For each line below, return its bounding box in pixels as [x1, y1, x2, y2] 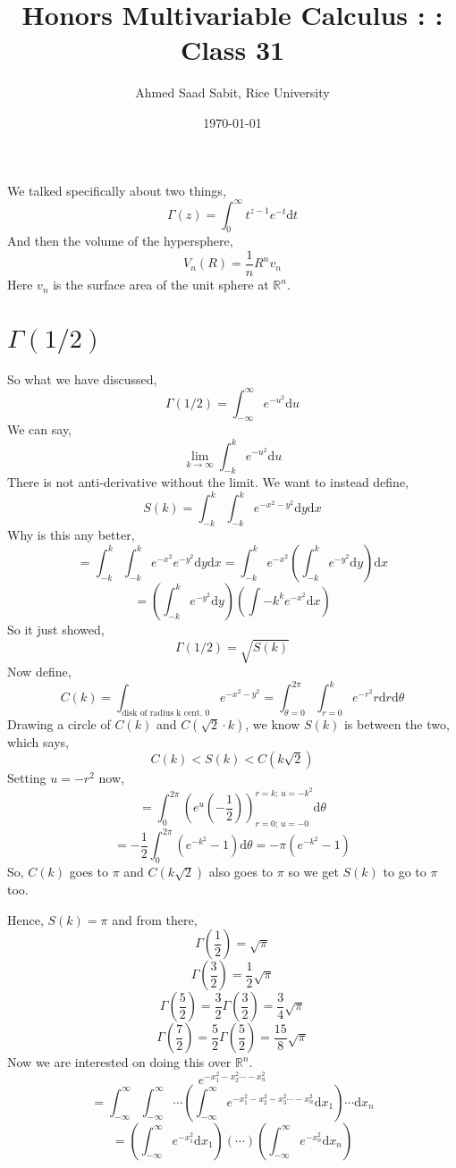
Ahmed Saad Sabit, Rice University [135, 83, 330, 102]
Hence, [7, 910, 44, 929]
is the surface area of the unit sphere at [53, 275, 269, 294]
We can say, [7, 420, 72, 439]
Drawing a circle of [7, 714, 111, 733]
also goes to [208, 862, 274, 881]
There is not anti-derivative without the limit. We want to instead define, [7, 473, 410, 492]
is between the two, [343, 714, 450, 733]
